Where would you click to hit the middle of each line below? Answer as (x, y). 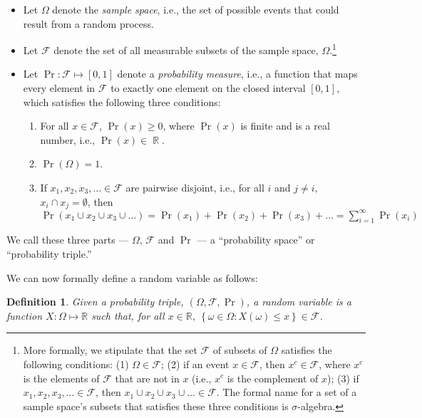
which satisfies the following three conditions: (122, 101)
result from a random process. (88, 23)
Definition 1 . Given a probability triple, (95, 302)
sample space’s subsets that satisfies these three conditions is (156, 406)
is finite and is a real (285, 126)
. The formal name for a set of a (287, 392)
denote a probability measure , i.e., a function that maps (237, 74)
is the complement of (273, 378)
